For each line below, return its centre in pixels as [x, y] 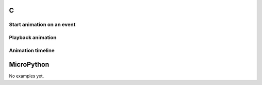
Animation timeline [32, 50]
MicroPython [29, 64]
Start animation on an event [42, 25]
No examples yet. [26, 76]
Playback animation [33, 37]
